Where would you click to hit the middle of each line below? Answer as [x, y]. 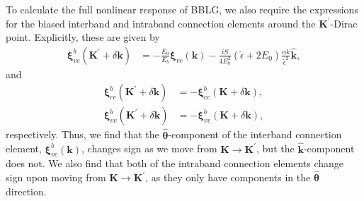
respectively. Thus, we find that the [83, 134]
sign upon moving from [56, 177]
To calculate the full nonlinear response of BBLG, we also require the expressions [182, 9]
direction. [26, 191]
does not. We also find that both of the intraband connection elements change [175, 163]
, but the [275, 148]
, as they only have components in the [228, 177]
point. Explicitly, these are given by [83, 37]
